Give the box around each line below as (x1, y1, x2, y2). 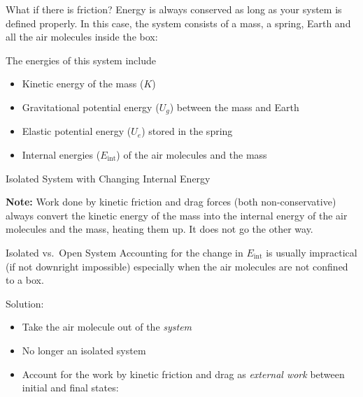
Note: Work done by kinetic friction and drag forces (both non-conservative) (6, 194, 336, 209)
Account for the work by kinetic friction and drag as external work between (22, 366, 345, 381)
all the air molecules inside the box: (6, 29, 158, 44)
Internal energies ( (22, 147, 101, 162)
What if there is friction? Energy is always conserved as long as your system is (6, 2, 342, 16)
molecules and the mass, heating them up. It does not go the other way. (6, 222, 313, 236)
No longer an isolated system (22, 342, 146, 357)
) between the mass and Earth (169, 99, 299, 114)
